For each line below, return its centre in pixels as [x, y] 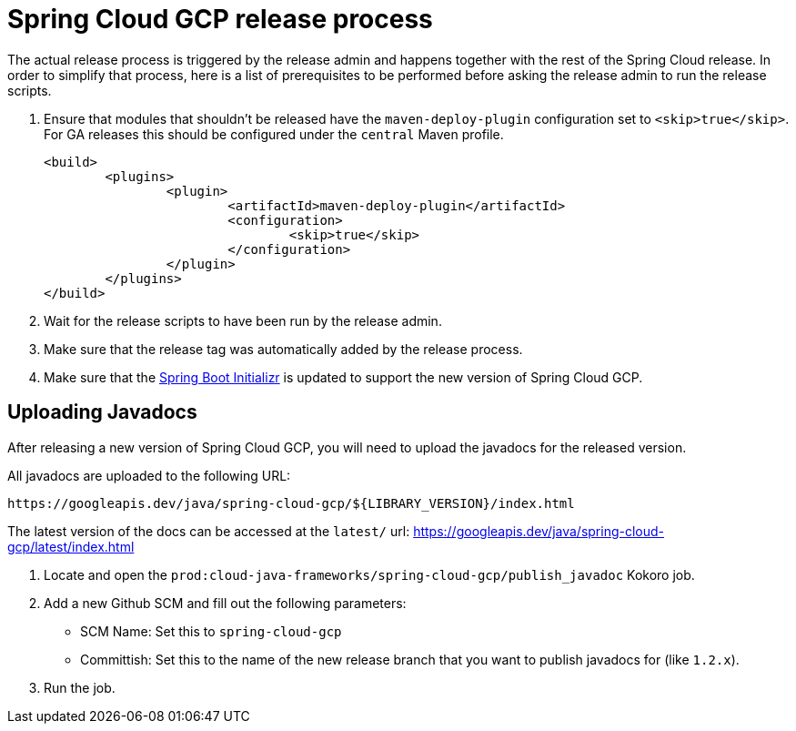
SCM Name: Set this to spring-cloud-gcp [211, 631]
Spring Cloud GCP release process [220, 19]
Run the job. [80, 687]
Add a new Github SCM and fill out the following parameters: [225, 603]
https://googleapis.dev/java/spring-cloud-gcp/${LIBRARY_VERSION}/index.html [291, 503]
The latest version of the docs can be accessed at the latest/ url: [209, 531]
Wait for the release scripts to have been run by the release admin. [243, 320]
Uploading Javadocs [102, 412]
